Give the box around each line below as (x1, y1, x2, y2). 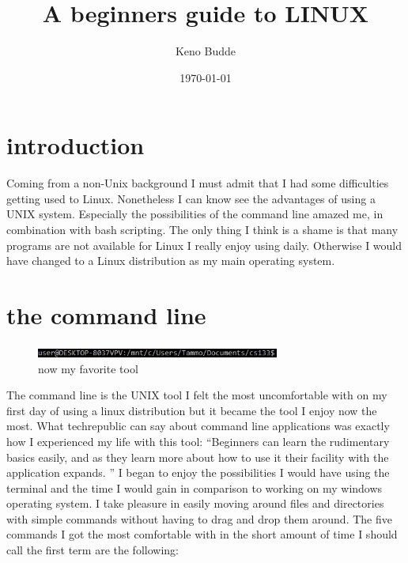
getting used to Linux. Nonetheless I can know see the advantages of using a (6, 190, 376, 206)
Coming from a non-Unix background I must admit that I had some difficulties (6, 175, 389, 191)
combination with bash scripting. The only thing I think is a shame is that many (6, 221, 399, 238)
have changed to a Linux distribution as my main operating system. (6, 252, 335, 269)
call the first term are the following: (6, 542, 179, 558)
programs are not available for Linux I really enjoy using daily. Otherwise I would (6, 236, 402, 253)
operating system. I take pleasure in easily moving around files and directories (6, 495, 384, 512)
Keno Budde (175, 43, 236, 59)
